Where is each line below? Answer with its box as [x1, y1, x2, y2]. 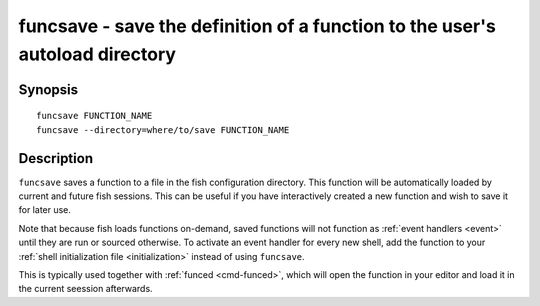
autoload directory [18, 43, 177, 65]
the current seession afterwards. [18, 283, 154, 295]
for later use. [18, 204, 72, 216]
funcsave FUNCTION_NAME [36, 110, 153, 122]
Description [18, 150, 94, 167]
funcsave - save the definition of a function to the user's [18, 15, 497, 37]
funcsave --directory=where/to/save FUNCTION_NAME [36, 124, 290, 135]
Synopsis [18, 81, 79, 98]
